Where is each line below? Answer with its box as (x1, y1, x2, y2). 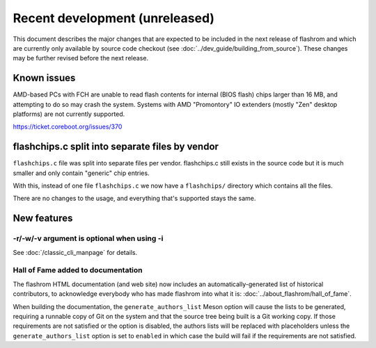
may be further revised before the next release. (13, 54, 149, 63)
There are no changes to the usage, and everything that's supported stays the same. (13, 194, 256, 203)
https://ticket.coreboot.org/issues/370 (13, 122, 123, 131)
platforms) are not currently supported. (13, 110, 125, 118)
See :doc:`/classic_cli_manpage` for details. (13, 248, 138, 256)
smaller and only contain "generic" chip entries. (13, 169, 150, 177)
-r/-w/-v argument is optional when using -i (13, 233, 164, 243)
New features (13, 213, 73, 224)
